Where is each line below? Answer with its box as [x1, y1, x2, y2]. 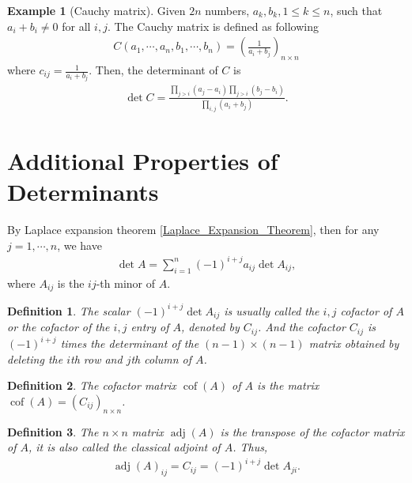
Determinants [7, 175, 159, 208]
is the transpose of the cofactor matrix [220, 423, 405, 440]
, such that [330, 2, 383, 18]
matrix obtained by [308, 335, 399, 352]
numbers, [205, 2, 250, 18]
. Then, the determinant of [89, 62, 218, 78]
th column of [130, 350, 192, 367]
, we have [57, 236, 102, 253]
